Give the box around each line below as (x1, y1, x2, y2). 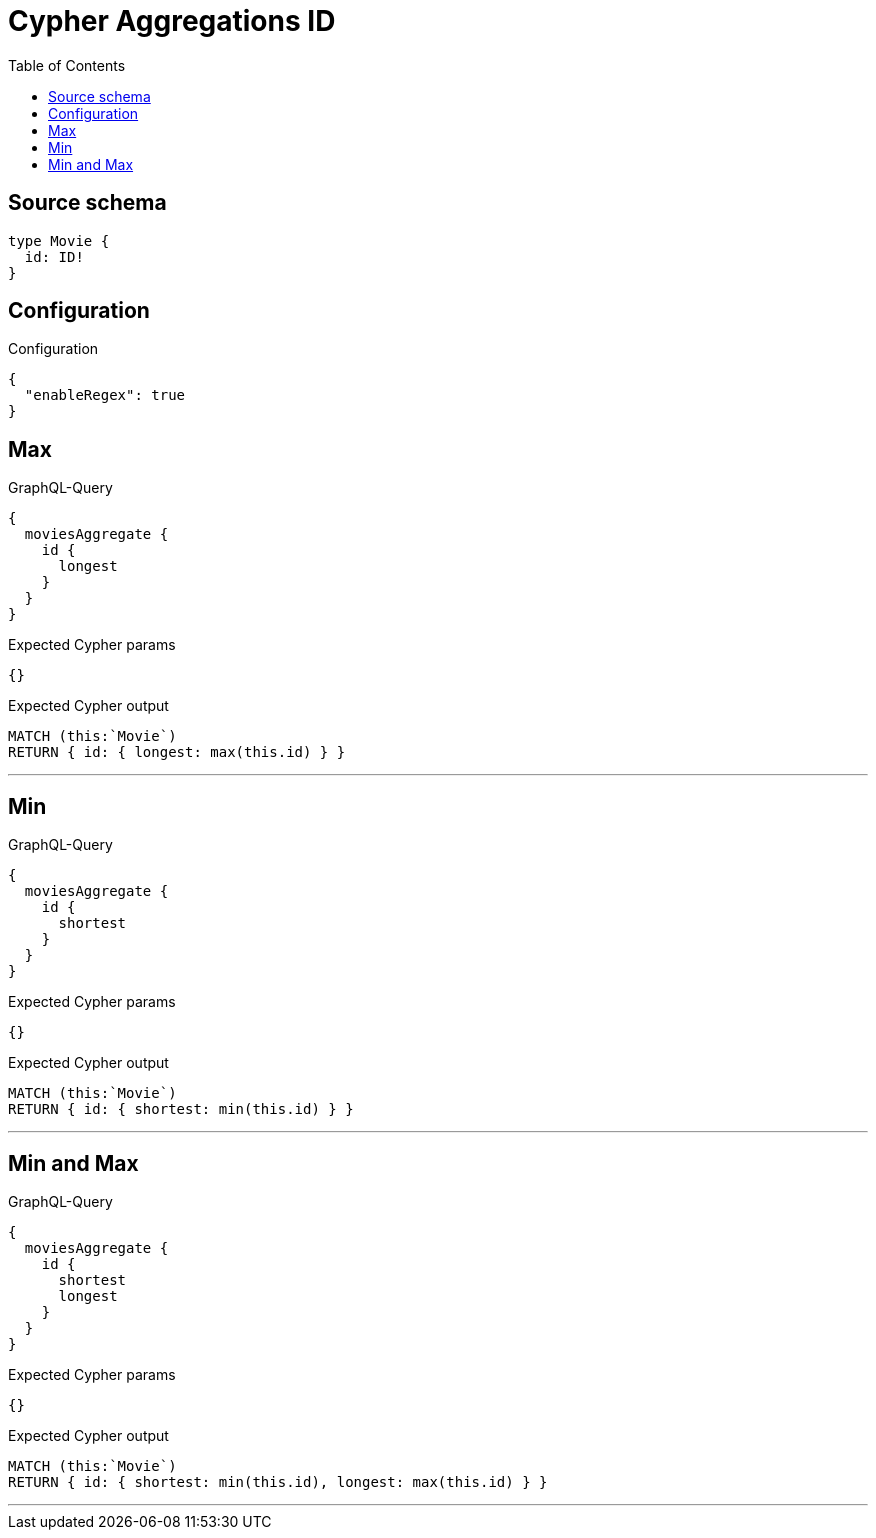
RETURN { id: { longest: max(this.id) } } (8, 744, 346, 761)
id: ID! (24, 248, 84, 265)
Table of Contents (8, 56, 126, 74)
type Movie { (8, 232, 110, 249)
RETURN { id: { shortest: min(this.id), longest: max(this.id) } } (8, 1473, 548, 1490)
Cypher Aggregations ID (8, 4, 336, 38)
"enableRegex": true (24, 387, 186, 404)
